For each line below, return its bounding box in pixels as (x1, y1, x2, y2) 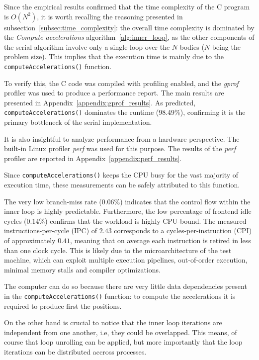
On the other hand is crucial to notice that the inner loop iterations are (4, 317, 222, 328)
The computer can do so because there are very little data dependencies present (4, 281, 247, 291)
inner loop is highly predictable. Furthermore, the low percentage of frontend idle (4, 206, 252, 216)
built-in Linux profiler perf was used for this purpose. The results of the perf (4, 143, 236, 154)
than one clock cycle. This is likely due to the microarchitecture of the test (4, 245, 232, 255)
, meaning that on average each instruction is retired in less (70, 235, 251, 246)
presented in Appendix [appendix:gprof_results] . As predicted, (4, 97, 196, 107)
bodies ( (179, 41, 204, 52)
